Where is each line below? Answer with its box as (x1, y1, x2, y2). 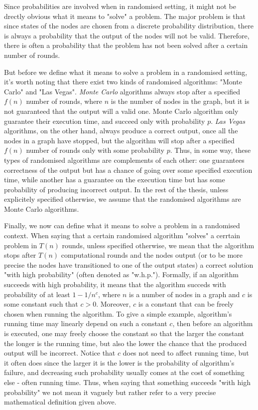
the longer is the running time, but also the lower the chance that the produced (4, 338, 247, 348)
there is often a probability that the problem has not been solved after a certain (4, 40, 248, 50)
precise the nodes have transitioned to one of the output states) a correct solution (4, 259, 254, 270)
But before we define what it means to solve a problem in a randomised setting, (4, 66, 248, 77)
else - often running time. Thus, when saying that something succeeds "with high (4, 377, 251, 387)
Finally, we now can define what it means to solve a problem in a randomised (4, 220, 240, 231)
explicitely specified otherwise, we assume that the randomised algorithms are (4, 194, 241, 204)
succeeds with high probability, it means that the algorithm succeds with (4, 279, 226, 290)
